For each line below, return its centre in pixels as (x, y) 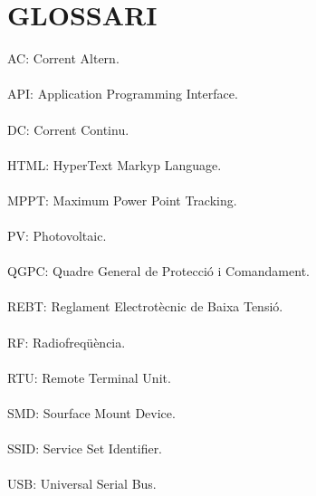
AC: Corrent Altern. (63, 58)
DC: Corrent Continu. (68, 129)
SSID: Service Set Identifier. (85, 448)
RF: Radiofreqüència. (67, 342)
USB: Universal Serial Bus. (82, 484)
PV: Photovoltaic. (57, 236)
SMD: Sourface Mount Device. (91, 413)
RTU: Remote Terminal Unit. (89, 377)
